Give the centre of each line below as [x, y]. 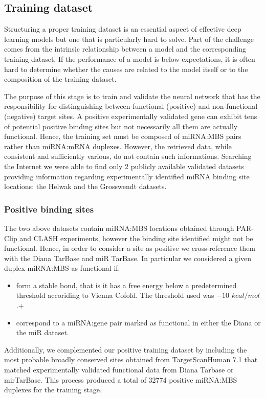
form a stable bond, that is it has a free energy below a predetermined [126, 285]
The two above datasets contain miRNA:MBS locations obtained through [119, 228]
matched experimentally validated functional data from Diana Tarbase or [119, 370]
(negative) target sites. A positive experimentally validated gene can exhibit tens [131, 116]
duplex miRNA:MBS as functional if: [62, 268]
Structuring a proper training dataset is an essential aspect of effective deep [123, 29]
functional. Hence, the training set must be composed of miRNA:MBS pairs [123, 136]
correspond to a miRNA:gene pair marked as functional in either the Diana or [138, 322]
